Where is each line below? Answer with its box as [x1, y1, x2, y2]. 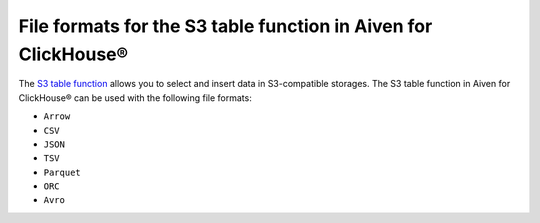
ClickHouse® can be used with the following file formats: [18, 91, 252, 104]
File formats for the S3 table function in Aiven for [18, 15, 433, 37]
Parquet [43, 166, 82, 178]
